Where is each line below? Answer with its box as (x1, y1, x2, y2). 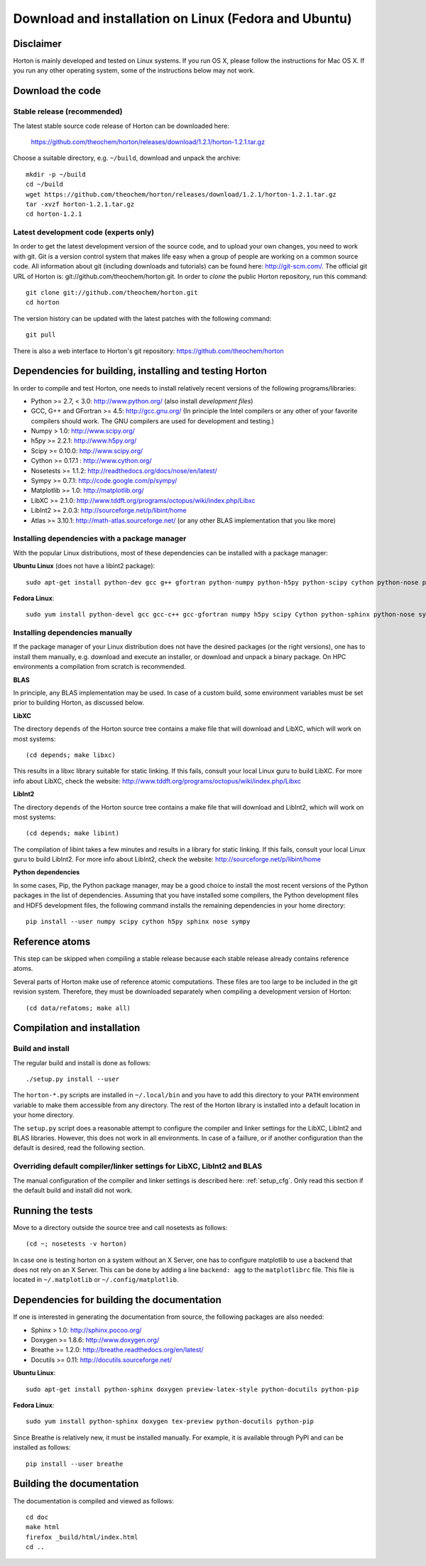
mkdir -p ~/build (26, 170, 86, 178)
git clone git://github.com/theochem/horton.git (26, 288, 198, 297)
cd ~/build (26, 180, 64, 188)
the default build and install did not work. (13, 1186, 133, 1195)
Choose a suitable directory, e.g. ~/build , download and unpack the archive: (13, 153, 241, 163)
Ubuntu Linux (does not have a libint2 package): (13, 562, 155, 570)
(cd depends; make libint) (26, 830, 120, 837)
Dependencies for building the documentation (13, 1294, 222, 1306)
